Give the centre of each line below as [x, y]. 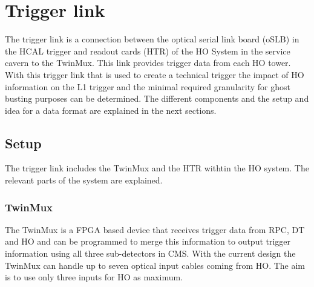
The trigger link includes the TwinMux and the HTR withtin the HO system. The [157, 168]
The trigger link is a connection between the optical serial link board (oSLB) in [152, 39]
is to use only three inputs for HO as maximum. [94, 277]
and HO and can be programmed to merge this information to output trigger [148, 241]
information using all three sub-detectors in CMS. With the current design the [150, 253]
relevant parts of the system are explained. [84, 180]
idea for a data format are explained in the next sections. [111, 110]
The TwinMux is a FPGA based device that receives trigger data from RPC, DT [155, 229]
